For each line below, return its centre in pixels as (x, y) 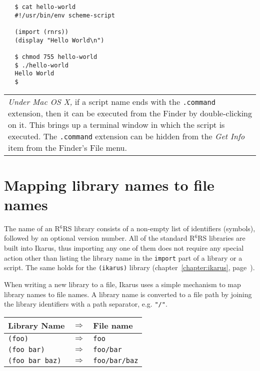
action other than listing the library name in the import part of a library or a (123, 257)
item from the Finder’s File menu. (67, 147)
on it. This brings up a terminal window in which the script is (116, 124)
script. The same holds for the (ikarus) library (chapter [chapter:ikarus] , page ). (129, 267)
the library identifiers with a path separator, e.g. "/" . (86, 304)
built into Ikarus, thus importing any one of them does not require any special (124, 248)
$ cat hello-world (45, 7)
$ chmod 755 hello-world (56, 57)
